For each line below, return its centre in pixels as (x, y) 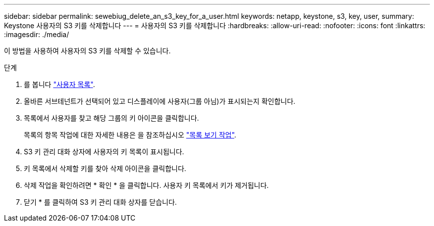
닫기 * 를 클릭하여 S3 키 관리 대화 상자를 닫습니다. (100, 202)
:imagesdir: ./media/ (37, 34)
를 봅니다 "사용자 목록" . (59, 84)
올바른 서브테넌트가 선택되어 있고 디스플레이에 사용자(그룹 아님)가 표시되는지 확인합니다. (160, 101)
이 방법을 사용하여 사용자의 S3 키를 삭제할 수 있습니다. (87, 51)
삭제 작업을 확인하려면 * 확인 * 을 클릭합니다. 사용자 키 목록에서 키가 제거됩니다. (146, 185)
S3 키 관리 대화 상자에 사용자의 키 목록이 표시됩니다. (104, 152)
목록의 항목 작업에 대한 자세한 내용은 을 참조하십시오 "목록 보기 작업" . (130, 135)
